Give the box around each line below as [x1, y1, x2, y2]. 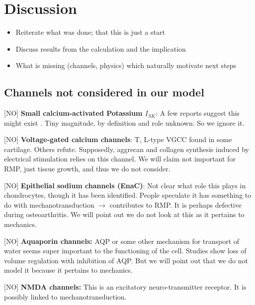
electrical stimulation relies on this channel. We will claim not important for [4, 153, 236, 164]
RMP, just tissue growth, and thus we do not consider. [4, 163, 170, 174]
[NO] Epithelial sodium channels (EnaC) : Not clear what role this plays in [4, 180, 246, 190]
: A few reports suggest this [156, 108, 240, 118]
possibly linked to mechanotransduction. [4, 291, 127, 302]
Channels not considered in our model [4, 84, 204, 100]
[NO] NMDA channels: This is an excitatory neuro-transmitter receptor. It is [4, 282, 247, 292]
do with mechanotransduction [4, 199, 94, 210]
